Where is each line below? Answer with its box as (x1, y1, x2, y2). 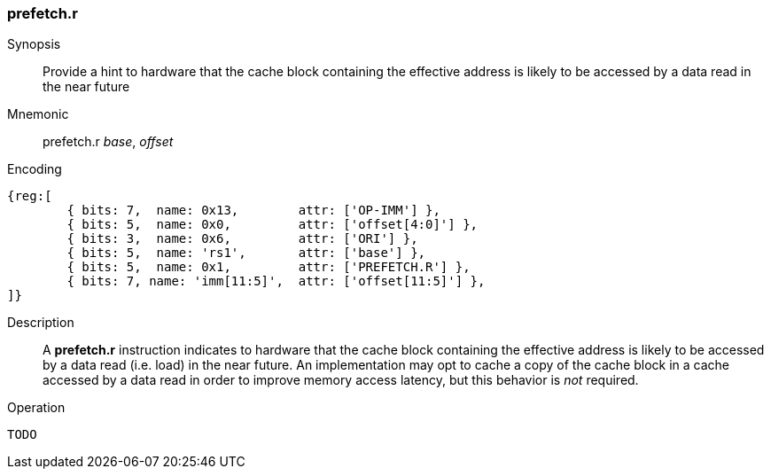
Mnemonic (7, 106, 69, 122)
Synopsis (7, 36, 61, 52)
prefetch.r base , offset (43, 134, 174, 150)
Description (7, 315, 74, 331)
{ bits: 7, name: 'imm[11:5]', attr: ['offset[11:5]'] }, (66, 274, 486, 289)
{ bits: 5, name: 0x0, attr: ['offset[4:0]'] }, (66, 217, 479, 232)
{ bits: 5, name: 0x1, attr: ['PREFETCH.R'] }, (66, 260, 471, 275)
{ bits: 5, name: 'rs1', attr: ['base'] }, (66, 246, 426, 261)
